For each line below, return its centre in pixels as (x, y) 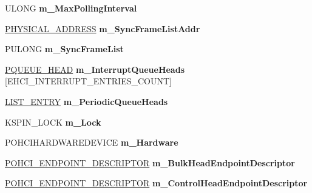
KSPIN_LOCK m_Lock (53, 122)
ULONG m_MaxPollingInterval (71, 8)
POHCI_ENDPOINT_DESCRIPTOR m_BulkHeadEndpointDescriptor (150, 162)
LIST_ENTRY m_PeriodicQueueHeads (86, 101)
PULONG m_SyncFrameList (64, 49)
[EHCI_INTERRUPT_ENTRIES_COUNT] (88, 81)
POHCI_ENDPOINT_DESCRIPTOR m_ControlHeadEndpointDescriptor (156, 183)
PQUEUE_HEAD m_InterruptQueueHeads (95, 69)
